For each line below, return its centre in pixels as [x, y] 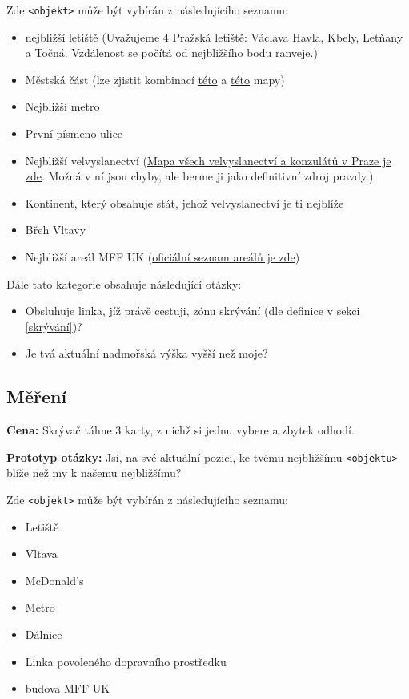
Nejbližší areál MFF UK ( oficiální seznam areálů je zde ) [162, 257]
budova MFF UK [68, 688]
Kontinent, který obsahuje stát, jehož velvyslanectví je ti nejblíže [184, 202]
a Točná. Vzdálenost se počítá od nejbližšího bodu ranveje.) [171, 53]
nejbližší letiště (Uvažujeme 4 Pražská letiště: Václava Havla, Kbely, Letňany [214, 36]
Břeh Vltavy [56, 230]
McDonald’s [54, 580]
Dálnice [44, 634]
